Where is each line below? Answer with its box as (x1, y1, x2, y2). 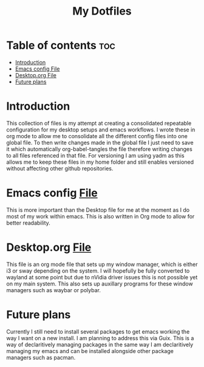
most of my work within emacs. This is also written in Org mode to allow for (6, 212, 195, 220)
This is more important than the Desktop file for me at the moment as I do (6, 206, 190, 214)
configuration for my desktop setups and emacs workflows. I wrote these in (6, 126, 195, 133)
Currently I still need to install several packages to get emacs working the (6, 327, 190, 335)
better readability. (6, 219, 50, 226)
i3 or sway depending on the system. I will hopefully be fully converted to (6, 267, 190, 274)
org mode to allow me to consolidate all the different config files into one (6, 132, 188, 139)
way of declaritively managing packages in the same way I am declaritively (6, 341, 194, 348)
